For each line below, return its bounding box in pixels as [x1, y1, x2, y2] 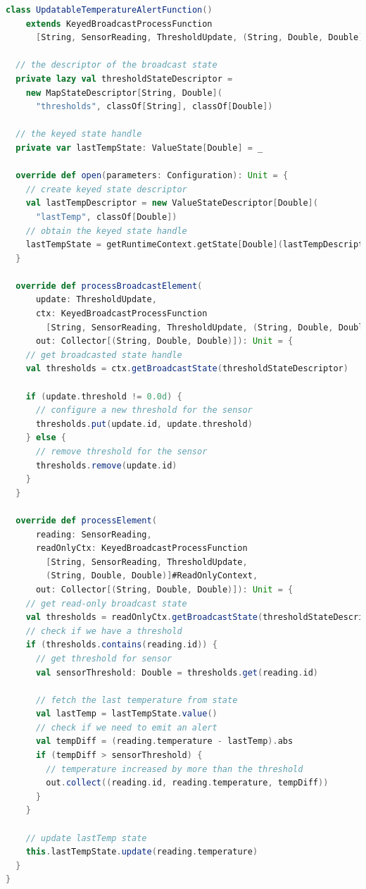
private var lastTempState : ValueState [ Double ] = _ [15, 142, 263, 153]
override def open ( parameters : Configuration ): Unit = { [15, 170, 289, 181]
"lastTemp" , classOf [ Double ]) [35, 211, 177, 222]
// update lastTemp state [25, 833, 147, 843]
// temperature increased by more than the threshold [46, 764, 303, 774]
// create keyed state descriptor [25, 184, 187, 194]
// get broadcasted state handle [25, 349, 182, 360]
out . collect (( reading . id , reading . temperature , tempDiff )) [46, 778, 329, 788]
